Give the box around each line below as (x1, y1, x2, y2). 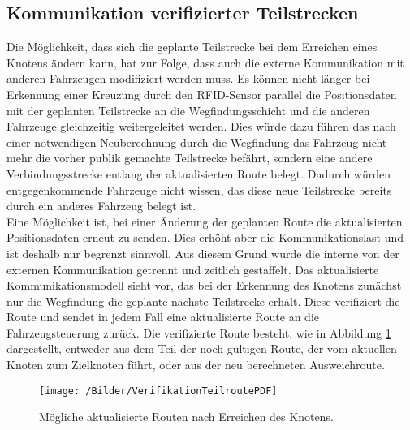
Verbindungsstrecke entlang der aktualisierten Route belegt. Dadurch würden (6, 165, 391, 182)
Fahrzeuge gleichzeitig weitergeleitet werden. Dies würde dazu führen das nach (6, 118, 396, 135)
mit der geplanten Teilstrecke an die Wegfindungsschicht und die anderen (6, 101, 370, 118)
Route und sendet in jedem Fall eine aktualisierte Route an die (6, 308, 319, 325)
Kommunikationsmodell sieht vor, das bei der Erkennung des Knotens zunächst (6, 277, 402, 294)
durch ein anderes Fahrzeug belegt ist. (6, 197, 196, 214)
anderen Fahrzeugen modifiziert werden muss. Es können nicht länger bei (6, 70, 370, 87)
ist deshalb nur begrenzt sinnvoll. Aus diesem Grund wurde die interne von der (6, 244, 399, 261)
